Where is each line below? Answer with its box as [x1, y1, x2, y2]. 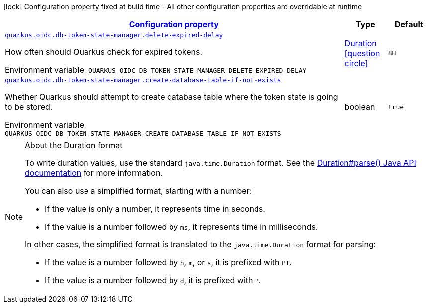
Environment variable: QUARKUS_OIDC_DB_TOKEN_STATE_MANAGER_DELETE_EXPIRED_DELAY [5, 65, 307, 75]
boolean [344, 102, 375, 112]
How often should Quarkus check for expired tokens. [5, 47, 202, 57]
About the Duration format [25, 140, 123, 150]
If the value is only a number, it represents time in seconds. [45, 204, 265, 214]
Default [394, 19, 423, 29]
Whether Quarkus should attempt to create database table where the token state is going [5, 92, 338, 102]
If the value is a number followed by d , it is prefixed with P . [45, 275, 261, 285]
